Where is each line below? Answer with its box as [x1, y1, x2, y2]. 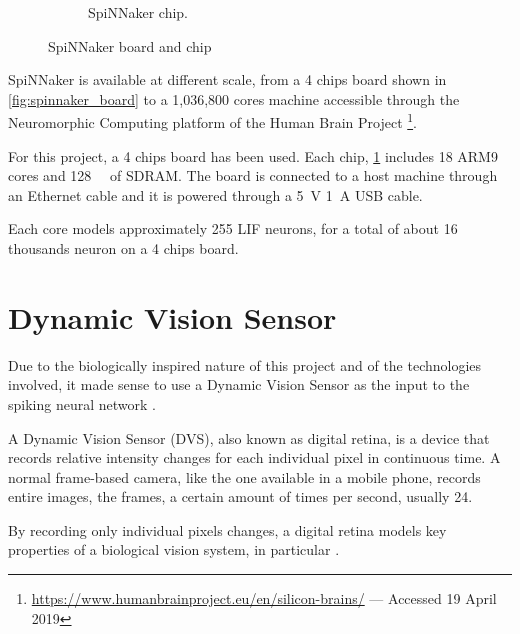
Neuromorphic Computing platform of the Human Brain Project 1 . [8, 109, 417, 133]
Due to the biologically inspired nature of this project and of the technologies [8, 354, 482, 375]
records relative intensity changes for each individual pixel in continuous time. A [8, 447, 501, 468]
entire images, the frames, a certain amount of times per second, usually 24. [8, 486, 473, 507]
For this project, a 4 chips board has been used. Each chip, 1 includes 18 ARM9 [8, 145, 498, 166]
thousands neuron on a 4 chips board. [8, 238, 239, 258]
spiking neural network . [8, 393, 156, 414]
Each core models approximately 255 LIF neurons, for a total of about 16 [8, 218, 458, 239]
